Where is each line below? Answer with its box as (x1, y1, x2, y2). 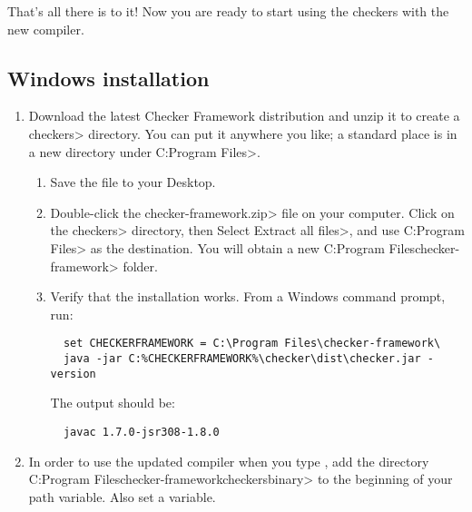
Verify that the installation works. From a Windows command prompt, (50, 287, 446, 306)
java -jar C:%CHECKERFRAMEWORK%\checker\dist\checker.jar (63, 351, 421, 365)
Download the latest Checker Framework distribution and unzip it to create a (28, 106, 460, 125)
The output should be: (50, 393, 175, 412)
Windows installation (7, 64, 210, 92)
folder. (123, 256, 158, 275)
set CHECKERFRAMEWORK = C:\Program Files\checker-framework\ (63, 337, 441, 350)
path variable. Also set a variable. (28, 487, 216, 506)
